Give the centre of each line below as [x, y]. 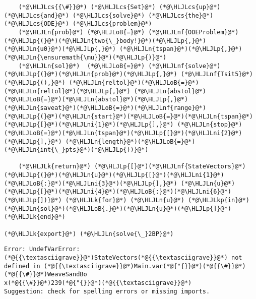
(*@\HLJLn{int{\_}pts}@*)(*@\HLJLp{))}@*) [76, 150]
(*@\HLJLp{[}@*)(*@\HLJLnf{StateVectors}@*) [170, 167]
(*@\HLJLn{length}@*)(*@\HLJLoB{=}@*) [130, 141]
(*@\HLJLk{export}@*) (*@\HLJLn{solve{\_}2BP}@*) [89, 234]
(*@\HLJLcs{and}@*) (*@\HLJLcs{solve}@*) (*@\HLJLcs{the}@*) [109, 15]
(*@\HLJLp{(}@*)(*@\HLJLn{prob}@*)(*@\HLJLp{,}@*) [91, 74]
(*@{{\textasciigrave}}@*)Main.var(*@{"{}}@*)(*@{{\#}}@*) [145, 266]
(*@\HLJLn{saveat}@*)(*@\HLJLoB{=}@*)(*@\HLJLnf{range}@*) [105, 108]
